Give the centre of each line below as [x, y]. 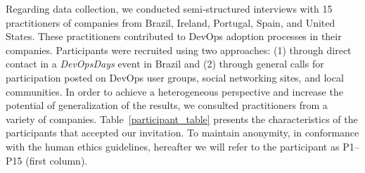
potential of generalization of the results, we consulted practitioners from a [167, 105]
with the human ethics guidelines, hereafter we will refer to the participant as [173, 146]
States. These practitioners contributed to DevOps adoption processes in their [174, 36]
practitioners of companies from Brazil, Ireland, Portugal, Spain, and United [171, 22]
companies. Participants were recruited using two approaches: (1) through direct [179, 50]
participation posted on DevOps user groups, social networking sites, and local [175, 77]
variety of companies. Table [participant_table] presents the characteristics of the [182, 118]
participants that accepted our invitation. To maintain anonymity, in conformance [182, 133]
